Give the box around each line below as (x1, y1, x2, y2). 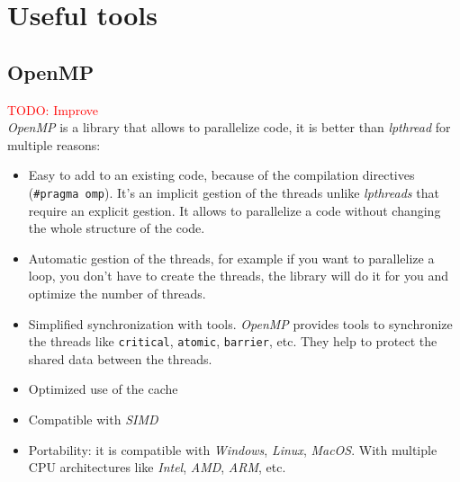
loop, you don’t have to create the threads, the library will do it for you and (28, 266, 448, 285)
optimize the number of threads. (28, 283, 206, 302)
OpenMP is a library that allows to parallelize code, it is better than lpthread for (7, 118, 451, 137)
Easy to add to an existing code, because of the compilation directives (28, 165, 415, 184)
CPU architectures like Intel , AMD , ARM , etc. (28, 458, 286, 477)
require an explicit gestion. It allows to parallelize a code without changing (28, 201, 441, 219)
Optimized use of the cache (28, 379, 178, 398)
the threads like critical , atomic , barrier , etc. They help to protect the (28, 332, 437, 351)
